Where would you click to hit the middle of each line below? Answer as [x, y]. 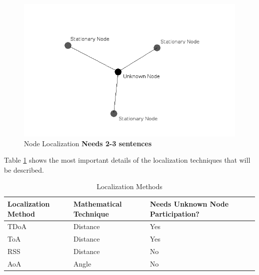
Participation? [175, 213]
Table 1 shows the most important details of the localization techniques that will [127, 160]
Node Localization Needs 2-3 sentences [88, 143]
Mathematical [98, 203]
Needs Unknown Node [189, 203]
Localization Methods [129, 186]
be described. [24, 169]
